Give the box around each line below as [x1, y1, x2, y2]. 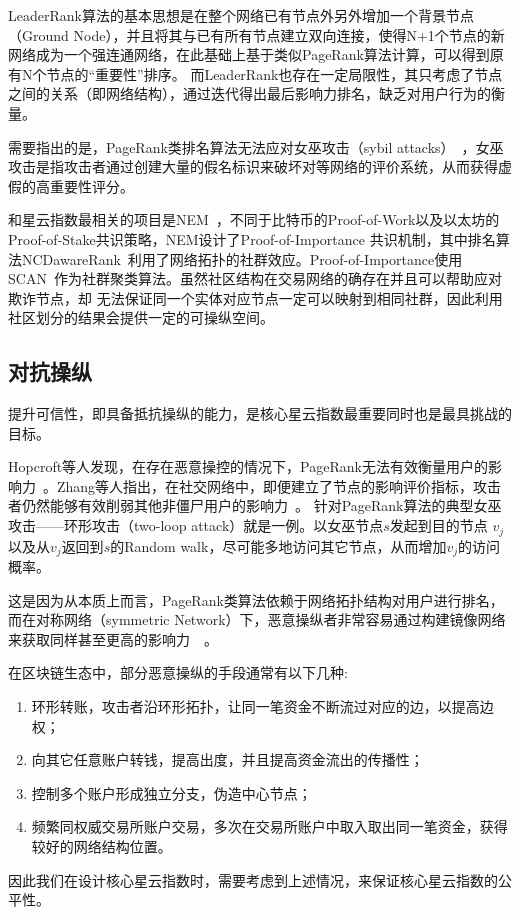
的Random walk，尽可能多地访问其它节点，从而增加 [110, 535, 447, 556]
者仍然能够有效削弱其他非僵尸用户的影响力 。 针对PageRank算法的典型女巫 [8, 495, 502, 516]
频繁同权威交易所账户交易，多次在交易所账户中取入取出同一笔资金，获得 [31, 816, 508, 837]
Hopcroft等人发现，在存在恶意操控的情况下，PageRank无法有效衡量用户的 [8, 456, 488, 477]
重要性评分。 [49, 175, 134, 196]
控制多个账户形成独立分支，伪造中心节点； [31, 782, 312, 803]
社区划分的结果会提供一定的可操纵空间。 [8, 307, 274, 328]
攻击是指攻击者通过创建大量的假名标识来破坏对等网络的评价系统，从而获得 [8, 156, 498, 177]
